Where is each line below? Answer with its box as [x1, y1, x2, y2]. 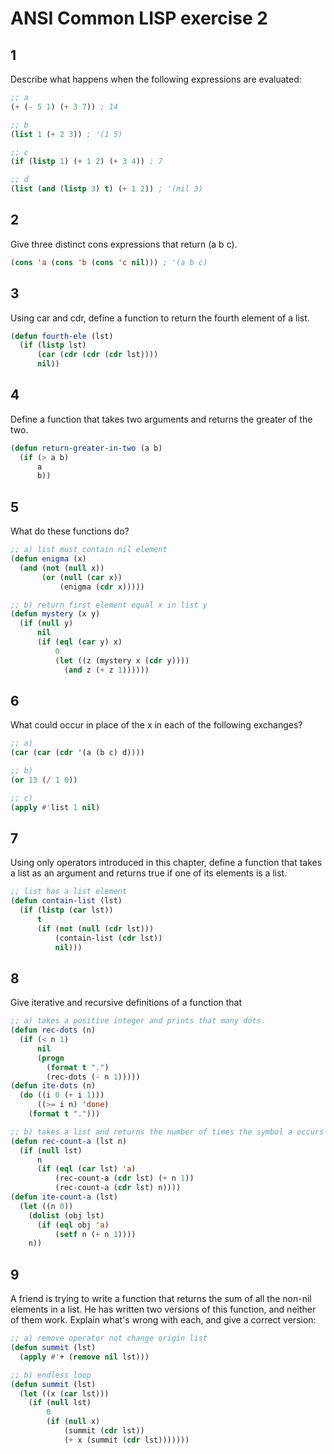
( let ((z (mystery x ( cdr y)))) [54, 655, 190, 666]
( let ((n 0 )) [19, 1201, 74, 1211]
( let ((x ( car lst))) [19, 1388, 110, 1399]
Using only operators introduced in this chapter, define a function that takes [10, 857, 323, 869]
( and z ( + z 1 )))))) [63, 665, 150, 675]
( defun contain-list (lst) [10, 896, 123, 906]
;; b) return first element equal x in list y [10, 600, 208, 610]
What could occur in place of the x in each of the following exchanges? [10, 719, 303, 731]
